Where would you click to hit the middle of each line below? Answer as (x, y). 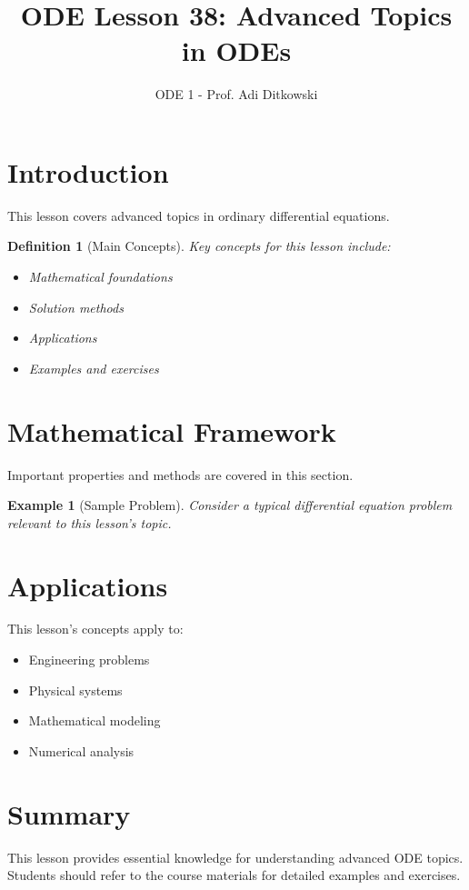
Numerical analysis (81, 750)
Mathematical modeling (95, 720)
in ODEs (236, 50)
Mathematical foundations (100, 277)
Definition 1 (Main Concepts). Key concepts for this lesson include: (199, 246)
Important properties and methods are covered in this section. (180, 474)
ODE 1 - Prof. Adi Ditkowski (236, 94)
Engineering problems (89, 660)
